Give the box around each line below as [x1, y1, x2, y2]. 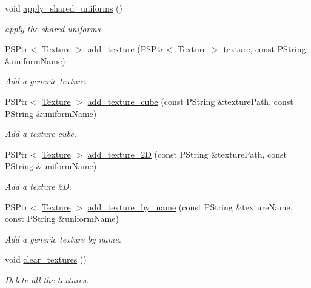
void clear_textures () [5, 253, 87, 266]
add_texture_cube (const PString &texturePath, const [87, 95, 293, 107]
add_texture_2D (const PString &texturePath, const [87, 147, 287, 160]
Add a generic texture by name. [5, 232, 121, 245]
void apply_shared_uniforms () [5, 2, 122, 14]
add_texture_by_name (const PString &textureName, [87, 200, 293, 213]
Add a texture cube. [5, 127, 76, 140]
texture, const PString [223, 42, 306, 55]
